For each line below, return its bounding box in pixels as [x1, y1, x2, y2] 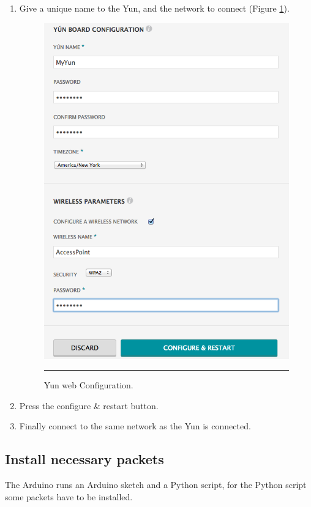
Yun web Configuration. [43, 379, 133, 391]
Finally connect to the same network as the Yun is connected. [19, 420, 251, 432]
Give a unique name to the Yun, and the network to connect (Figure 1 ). [19, 2, 290, 14]
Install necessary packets [5, 450, 164, 468]
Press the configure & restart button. [19, 399, 159, 412]
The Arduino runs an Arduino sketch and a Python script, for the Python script [5, 478, 307, 491]
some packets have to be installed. [5, 490, 133, 503]
